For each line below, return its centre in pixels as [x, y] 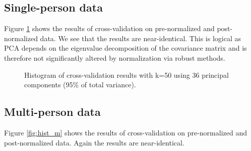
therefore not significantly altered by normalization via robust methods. [115, 57]
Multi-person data [52, 112]
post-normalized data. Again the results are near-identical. [94, 142]
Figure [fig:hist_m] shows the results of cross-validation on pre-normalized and [126, 132]
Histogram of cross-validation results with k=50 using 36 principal [127, 74]
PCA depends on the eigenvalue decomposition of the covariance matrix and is [126, 48]
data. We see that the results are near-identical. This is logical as [140, 38]
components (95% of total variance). [80, 85]
